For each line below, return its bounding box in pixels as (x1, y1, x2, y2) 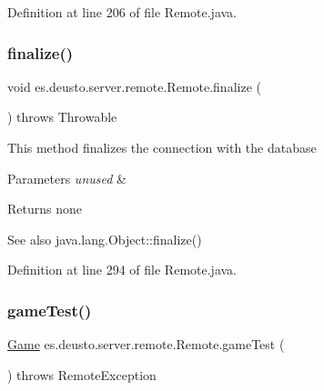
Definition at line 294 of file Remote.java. (7, 260, 237, 279)
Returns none (7, 199, 82, 218)
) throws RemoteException (7, 365, 157, 384)
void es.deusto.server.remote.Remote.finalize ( (7, 76, 261, 95)
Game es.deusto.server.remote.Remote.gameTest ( (7, 335, 285, 354)
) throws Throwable (7, 107, 117, 126)
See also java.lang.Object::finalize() (7, 229, 202, 248)
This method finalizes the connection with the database (7, 138, 317, 156)
